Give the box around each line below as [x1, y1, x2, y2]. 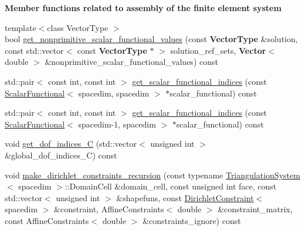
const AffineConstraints [5, 214, 89, 226]
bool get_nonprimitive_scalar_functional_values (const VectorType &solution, [5, 33, 298, 45]
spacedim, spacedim [78, 87, 150, 99]
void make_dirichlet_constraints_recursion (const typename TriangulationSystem [5, 168, 300, 181]
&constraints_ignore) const [143, 214, 241, 226]
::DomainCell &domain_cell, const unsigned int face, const [65, 180, 277, 192]
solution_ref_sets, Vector [170, 44, 266, 56]
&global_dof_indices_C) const [5, 149, 117, 161]
